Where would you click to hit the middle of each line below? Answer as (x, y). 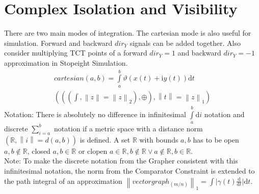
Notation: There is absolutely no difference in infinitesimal (95, 114)
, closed (39, 150)
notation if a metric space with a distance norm (128, 128)
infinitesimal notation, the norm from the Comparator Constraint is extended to (129, 170)
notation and (224, 114)
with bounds (159, 139)
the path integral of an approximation (63, 181)
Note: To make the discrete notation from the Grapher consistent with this (121, 161)
